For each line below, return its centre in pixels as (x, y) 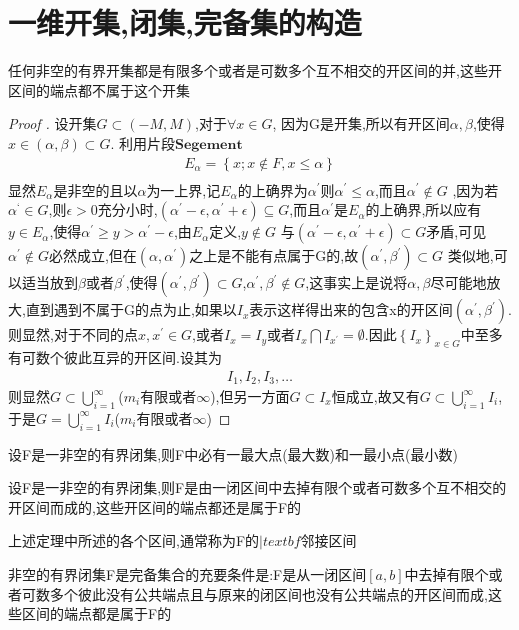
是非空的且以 (95, 189)
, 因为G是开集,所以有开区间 (361, 123)
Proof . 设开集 (52, 123)
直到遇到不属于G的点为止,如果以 (131, 309)
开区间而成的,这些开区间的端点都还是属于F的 (155, 506)
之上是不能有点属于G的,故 (274, 255)
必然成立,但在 (92, 255)
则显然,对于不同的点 (73, 334)
